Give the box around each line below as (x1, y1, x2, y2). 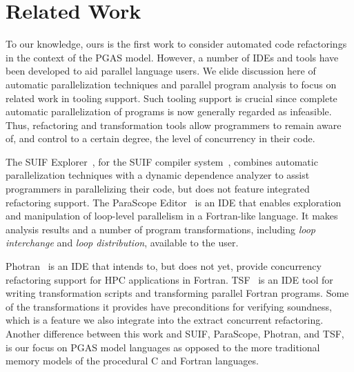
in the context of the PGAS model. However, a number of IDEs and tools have (6, 50, 339, 64)
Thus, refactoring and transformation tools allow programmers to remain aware (6, 117, 342, 132)
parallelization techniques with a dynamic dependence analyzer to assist (6, 168, 310, 182)
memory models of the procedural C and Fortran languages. (6, 353, 259, 368)
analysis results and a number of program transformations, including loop (6, 222, 315, 236)
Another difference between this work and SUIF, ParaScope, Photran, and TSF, (6, 326, 344, 340)
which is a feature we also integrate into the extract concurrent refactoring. (6, 313, 324, 327)
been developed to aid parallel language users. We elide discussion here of (6, 63, 316, 78)
